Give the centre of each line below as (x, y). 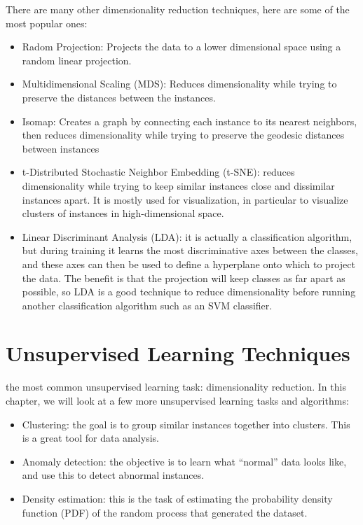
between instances (61, 148)
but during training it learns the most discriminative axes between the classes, (190, 250)
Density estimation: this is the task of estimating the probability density (177, 498)
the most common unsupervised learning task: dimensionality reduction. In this (176, 387)
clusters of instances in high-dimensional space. (123, 213)
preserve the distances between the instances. (119, 97)
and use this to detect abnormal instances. (113, 475)
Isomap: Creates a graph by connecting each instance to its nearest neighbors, (190, 121)
